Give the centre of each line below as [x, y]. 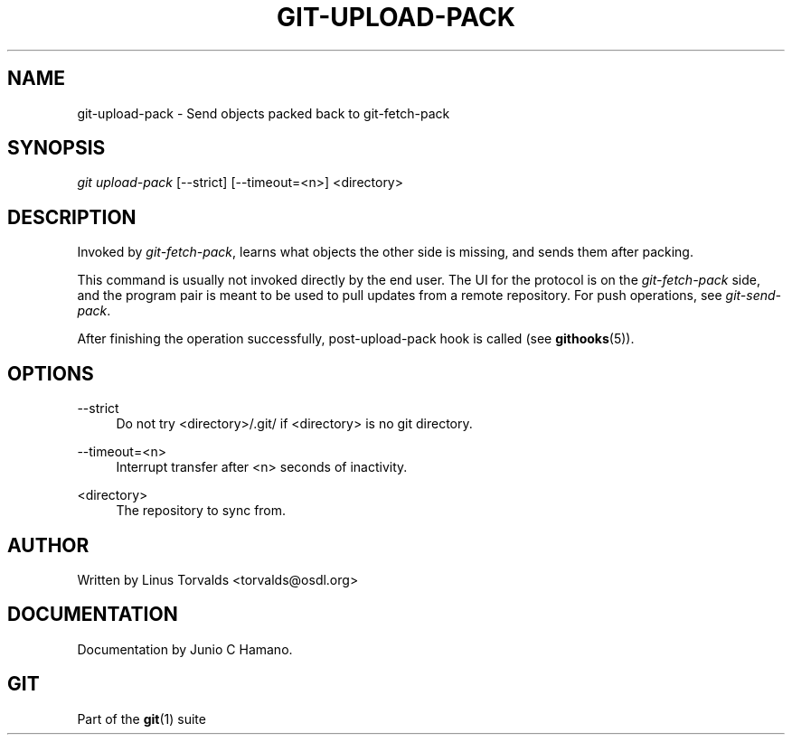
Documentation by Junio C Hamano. [185, 649]
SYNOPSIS [57, 148]
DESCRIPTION [72, 217]
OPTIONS [51, 373]
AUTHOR [48, 545]
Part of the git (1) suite [141, 719]
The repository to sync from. [201, 511]
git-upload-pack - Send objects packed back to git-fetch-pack [264, 113]
